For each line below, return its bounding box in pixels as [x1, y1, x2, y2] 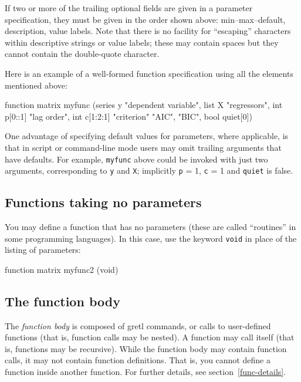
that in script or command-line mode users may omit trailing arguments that [5, 141, 282, 153]
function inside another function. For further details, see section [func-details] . [5, 366, 286, 378]
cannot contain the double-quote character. [5, 48, 160, 60]
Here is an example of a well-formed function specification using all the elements [5, 67, 293, 79]
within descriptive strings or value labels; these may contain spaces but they [5, 36, 279, 48]
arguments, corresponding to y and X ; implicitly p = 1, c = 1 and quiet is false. [5, 164, 293, 177]
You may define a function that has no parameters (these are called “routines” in [5, 221, 296, 233]
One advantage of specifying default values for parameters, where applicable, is [5, 130, 289, 142]
